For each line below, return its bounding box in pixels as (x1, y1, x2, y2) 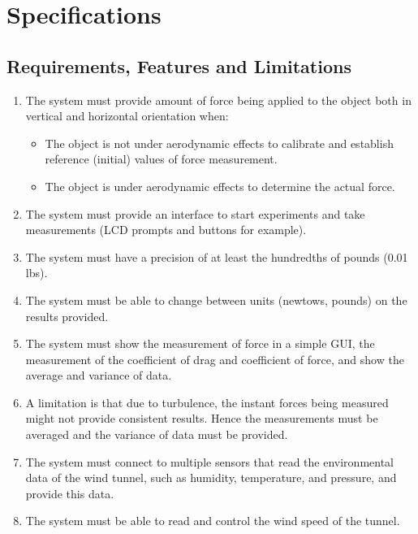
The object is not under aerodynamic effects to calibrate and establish (45, 134, 394, 151)
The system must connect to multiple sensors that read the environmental (25, 453, 394, 470)
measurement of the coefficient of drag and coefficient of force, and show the (25, 350, 404, 367)
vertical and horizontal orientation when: (25, 107, 229, 124)
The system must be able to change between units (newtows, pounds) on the (25, 291, 407, 308)
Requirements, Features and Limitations (6, 53, 351, 78)
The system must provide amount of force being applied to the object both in (25, 91, 412, 108)
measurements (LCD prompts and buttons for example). (25, 221, 307, 238)
